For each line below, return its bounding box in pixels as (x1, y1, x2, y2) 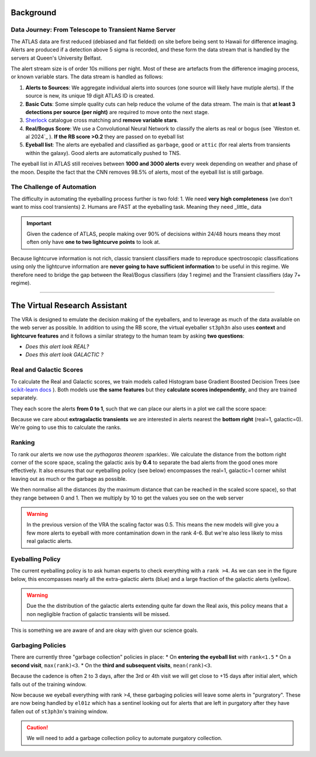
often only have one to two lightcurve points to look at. (26, 239, 160, 246)
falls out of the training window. (11, 680, 87, 687)
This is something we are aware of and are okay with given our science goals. (11, 627, 198, 634)
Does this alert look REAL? (25, 343, 90, 350)
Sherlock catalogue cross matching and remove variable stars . (25, 117, 178, 124)
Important (26, 219, 52, 226)
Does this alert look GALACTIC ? (25, 351, 104, 358)
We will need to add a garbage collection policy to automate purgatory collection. (26, 735, 222, 742)
